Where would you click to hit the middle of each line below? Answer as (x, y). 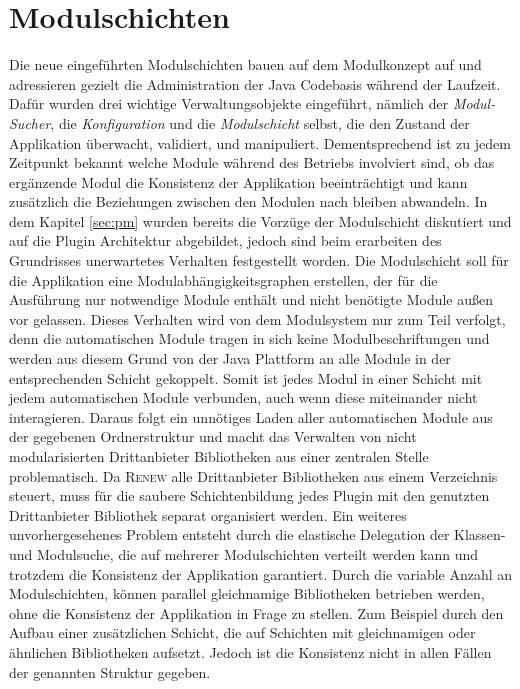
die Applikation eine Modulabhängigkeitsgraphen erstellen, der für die (223, 279)
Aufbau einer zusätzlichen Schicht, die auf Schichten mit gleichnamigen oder (242, 632)
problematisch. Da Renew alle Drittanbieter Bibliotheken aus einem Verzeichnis (253, 475)
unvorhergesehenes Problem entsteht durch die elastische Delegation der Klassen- (257, 534)
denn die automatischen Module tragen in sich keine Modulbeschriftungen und (249, 338)
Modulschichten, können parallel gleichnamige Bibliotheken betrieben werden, (247, 593)
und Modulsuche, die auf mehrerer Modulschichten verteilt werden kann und (244, 553)
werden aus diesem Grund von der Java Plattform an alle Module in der (230, 358)
